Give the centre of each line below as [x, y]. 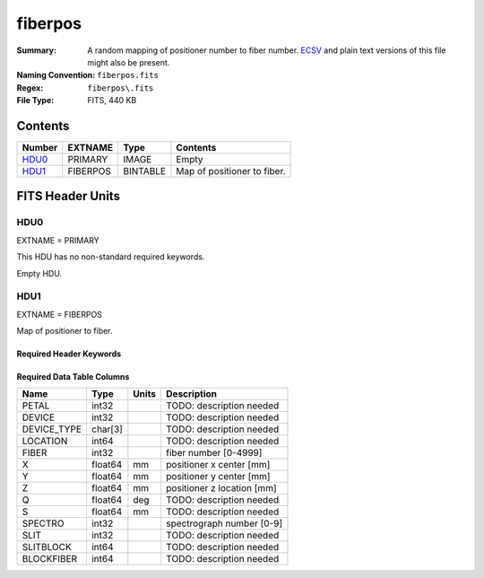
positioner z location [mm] [221, 488]
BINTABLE [144, 171]
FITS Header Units [69, 196]
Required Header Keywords [69, 354]
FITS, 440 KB [112, 101]
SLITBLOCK [47, 547]
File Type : [35, 101]
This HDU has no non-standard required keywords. [111, 257]
